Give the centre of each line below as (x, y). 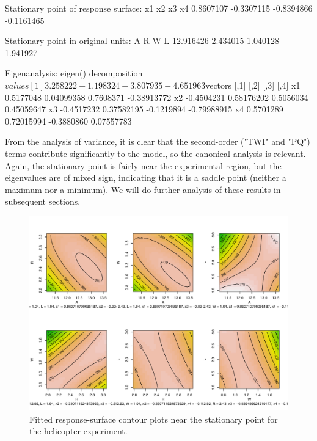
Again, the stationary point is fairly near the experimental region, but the (143, 165)
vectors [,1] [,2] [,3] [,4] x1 (253, 85)
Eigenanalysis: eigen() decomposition (74, 73)
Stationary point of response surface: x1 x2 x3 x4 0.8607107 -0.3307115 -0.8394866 (159, 8)
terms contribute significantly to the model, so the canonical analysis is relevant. (155, 153)
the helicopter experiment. (78, 431)
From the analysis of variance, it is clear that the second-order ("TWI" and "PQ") (158, 141)
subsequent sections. (43, 201)
